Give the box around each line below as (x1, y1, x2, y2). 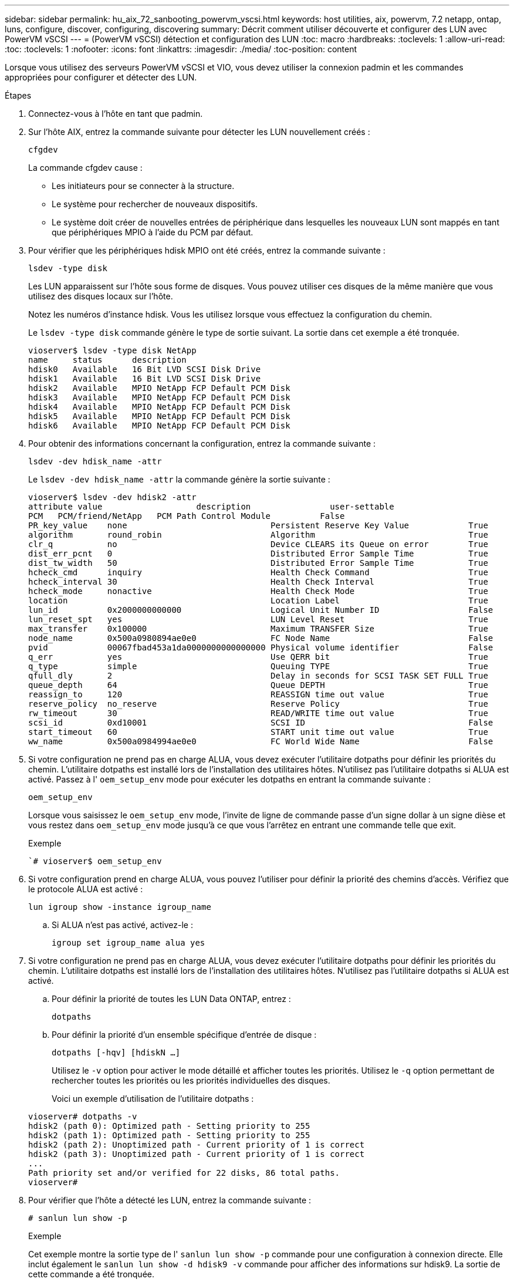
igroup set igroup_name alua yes (52, 938, 205, 947)
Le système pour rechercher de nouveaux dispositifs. (52, 199, 258, 209)
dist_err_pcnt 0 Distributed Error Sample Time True (28, 549, 488, 558)
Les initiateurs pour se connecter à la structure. (52, 181, 235, 191)
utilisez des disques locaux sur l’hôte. (28, 291, 173, 301)
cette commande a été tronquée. (28, 1269, 155, 1279)
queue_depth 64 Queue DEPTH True (28, 680, 488, 690)
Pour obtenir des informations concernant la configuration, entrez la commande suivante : (28, 438, 376, 448)
